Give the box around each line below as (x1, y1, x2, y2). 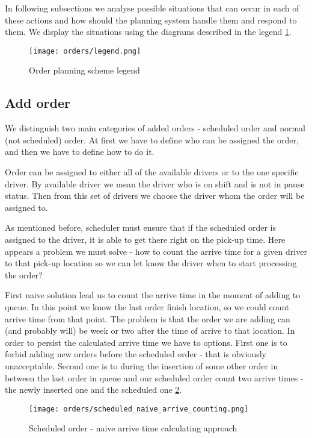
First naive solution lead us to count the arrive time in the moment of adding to (5, 289, 301, 301)
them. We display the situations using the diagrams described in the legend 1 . (5, 25, 292, 38)
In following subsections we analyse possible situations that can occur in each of (5, 2, 299, 14)
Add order (5, 93, 70, 112)
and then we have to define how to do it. (5, 145, 154, 158)
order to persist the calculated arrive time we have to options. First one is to (5, 336, 287, 348)
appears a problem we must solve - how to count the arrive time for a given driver (5, 245, 307, 257)
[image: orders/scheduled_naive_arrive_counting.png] (29, 404, 249, 413)
